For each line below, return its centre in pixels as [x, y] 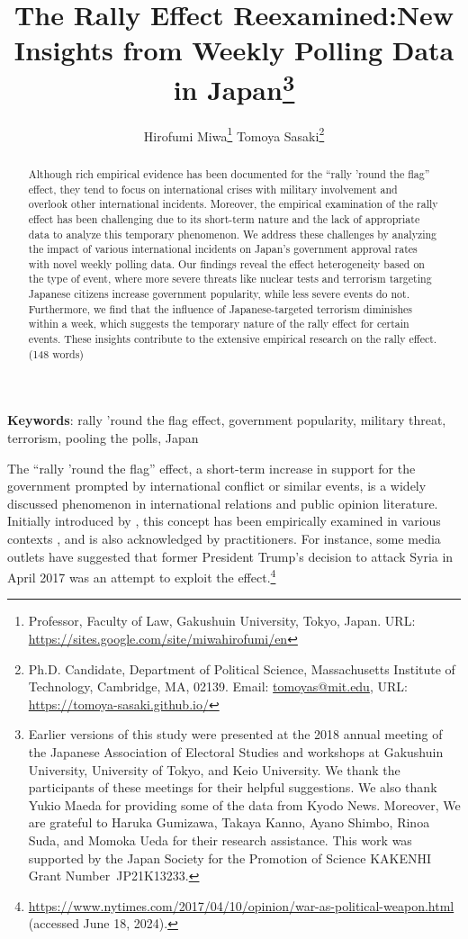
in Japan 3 [234, 87]
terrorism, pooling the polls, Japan [103, 438]
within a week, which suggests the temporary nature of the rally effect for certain [219, 324]
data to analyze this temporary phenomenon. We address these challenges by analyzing [233, 234]
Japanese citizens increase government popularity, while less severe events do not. [219, 294]
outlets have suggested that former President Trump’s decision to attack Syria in [230, 556]
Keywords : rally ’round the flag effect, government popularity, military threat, [227, 420]
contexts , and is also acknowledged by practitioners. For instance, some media [224, 538]
